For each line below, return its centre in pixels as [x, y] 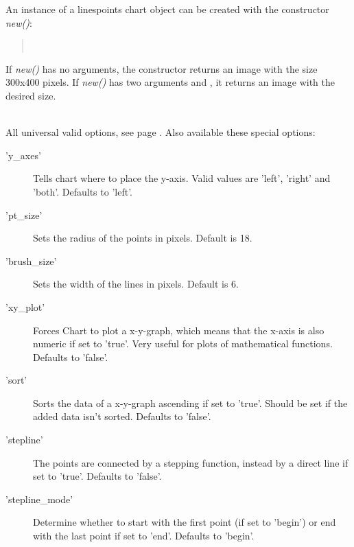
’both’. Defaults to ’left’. [83, 191]
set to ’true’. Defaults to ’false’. [97, 476]
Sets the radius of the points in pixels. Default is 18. [143, 238]
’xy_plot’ [25, 306]
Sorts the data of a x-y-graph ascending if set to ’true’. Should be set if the [190, 403]
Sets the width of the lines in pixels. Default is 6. [136, 284]
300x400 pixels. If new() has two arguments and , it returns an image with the [170, 82]
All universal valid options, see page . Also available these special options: [161, 132]
